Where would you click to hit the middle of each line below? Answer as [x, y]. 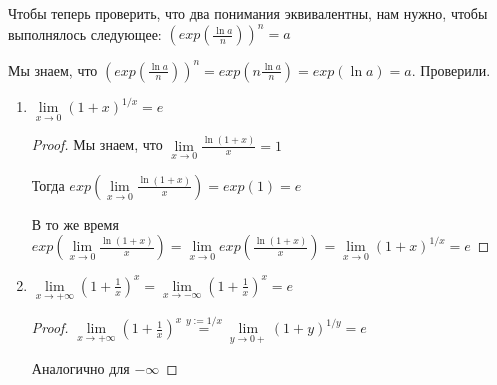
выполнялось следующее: [85, 33]
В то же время [75, 223]
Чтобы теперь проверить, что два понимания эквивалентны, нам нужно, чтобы [248, 13]
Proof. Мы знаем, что [97, 144]
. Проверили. [451, 69]
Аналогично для [80, 367]
